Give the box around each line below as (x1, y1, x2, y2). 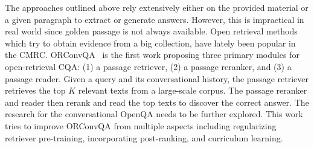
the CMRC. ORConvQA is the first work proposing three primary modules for (5, 48, 300, 61)
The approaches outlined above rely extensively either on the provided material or (5, 1, 309, 13)
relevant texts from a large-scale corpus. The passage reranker (78, 84, 307, 97)
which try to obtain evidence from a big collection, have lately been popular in (5, 36, 296, 49)
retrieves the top (5, 84, 66, 97)
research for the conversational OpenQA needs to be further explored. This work (5, 108, 303, 120)
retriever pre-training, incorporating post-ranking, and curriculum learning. (5, 131, 283, 144)
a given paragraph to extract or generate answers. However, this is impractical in (5, 13, 304, 25)
